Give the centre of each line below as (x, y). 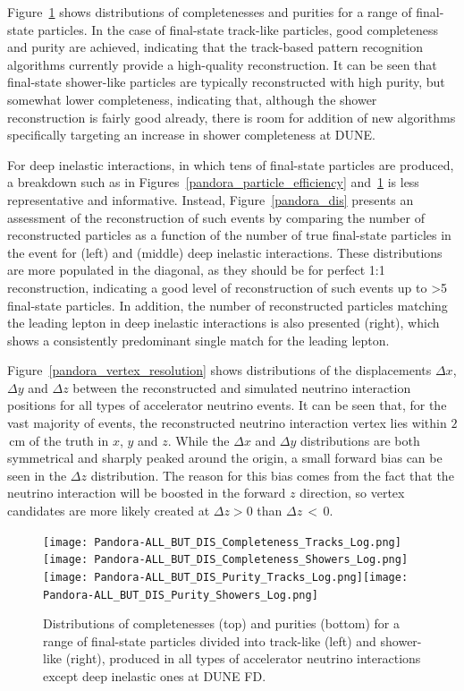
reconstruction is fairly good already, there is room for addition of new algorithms (232, 117)
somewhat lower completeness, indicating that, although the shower (192, 99)
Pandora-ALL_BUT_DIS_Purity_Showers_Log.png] (181, 595)
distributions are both (360, 440)
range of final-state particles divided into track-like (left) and (210, 640)
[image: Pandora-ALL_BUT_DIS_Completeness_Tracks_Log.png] (222, 542)
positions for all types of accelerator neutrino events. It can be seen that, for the (227, 405)
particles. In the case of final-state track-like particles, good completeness (238, 29)
